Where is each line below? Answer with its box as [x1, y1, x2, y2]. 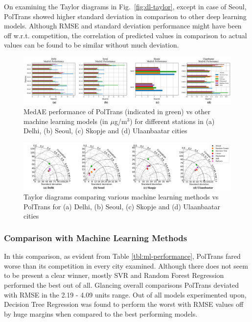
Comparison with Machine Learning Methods [4, 231, 187, 244]
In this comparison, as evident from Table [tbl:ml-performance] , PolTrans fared [4, 251, 241, 261]
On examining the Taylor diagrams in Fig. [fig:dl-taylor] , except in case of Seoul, [4, 1, 247, 11]
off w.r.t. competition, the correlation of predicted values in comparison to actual [4, 30, 247, 40]
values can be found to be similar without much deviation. [4, 40, 179, 50]
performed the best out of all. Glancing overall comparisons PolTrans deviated [4, 279, 239, 290]
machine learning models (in [23, 116, 108, 126]
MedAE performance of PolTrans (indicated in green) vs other [23, 106, 210, 117]
